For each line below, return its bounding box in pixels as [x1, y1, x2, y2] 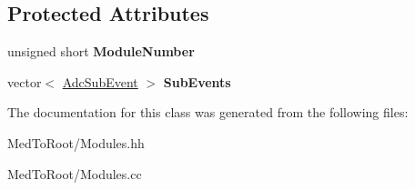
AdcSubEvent [62, 72, 138, 91]
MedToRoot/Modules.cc [7, 164, 142, 183]
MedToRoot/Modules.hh [7, 133, 145, 152]
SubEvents [163, 72, 231, 91]
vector [7, 72, 42, 91]
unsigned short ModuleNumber [7, 42, 195, 61]
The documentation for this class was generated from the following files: [7, 103, 409, 122]
